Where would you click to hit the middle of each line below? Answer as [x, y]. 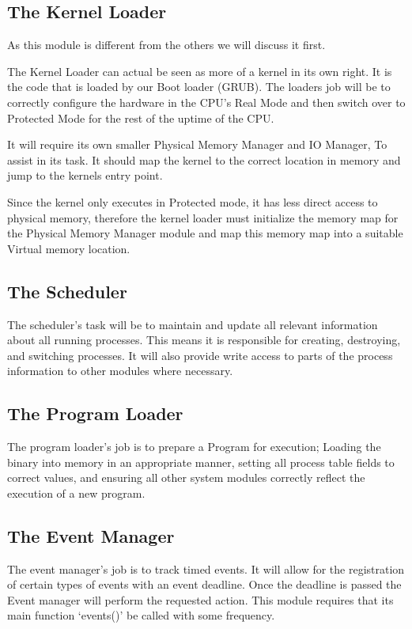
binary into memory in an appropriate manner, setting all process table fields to [201, 462]
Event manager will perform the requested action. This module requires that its [200, 599]
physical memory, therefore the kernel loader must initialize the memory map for [203, 217]
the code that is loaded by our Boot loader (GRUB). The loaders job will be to [199, 87]
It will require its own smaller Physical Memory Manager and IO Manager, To [197, 144]
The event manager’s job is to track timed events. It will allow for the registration [206, 568]
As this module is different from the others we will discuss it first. [166, 45]
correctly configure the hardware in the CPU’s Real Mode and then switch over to [206, 102]
